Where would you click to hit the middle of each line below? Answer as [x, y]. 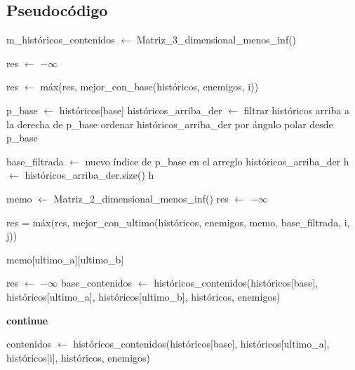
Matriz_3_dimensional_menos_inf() [216, 40]
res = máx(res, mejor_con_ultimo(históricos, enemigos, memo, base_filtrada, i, [178, 222]
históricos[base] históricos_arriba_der [141, 110]
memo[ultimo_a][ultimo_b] [65, 259]
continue [27, 320]
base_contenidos [96, 283]
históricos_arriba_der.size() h [89, 175]
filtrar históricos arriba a [297, 110]
